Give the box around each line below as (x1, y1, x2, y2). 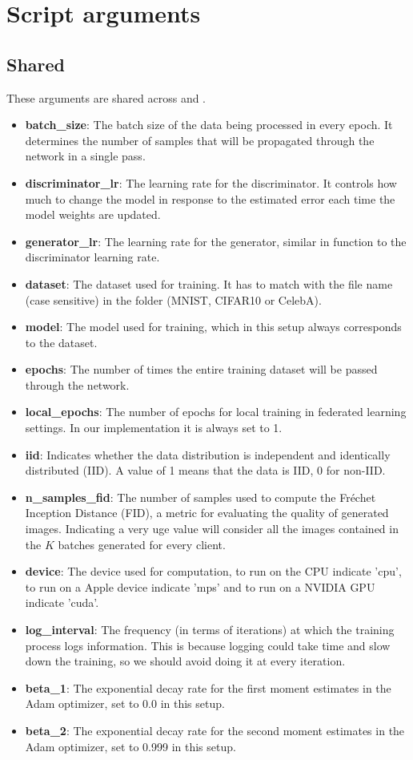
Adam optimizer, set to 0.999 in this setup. (25, 738, 236, 754)
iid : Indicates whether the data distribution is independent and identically (25, 446, 391, 463)
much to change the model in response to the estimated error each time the (25, 190, 395, 207)
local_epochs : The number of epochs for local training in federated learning (25, 403, 407, 420)
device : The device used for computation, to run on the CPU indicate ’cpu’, (25, 563, 402, 580)
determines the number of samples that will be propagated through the (25, 131, 375, 148)
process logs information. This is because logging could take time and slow (25, 637, 391, 653)
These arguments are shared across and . (6, 89, 206, 106)
